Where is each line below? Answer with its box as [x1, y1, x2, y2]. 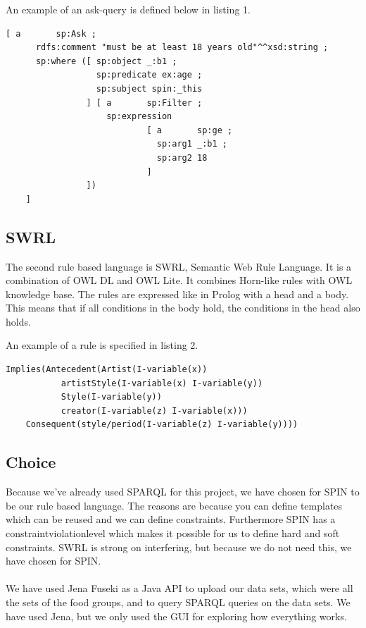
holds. [6, 314, 31, 328]
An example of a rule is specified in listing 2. [6, 338, 198, 352]
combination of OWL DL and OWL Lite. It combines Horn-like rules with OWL [6, 273, 353, 288]
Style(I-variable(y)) [61, 392, 162, 402]
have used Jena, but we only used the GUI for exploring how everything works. [6, 608, 347, 623]
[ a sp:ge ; [146, 125, 233, 135]
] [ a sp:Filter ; [86, 97, 203, 108]
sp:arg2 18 [156, 152, 208, 163]
